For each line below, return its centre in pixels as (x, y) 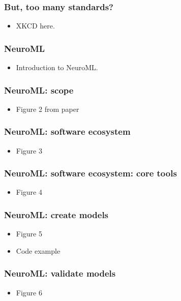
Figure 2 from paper (48, 109)
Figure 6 (29, 292)
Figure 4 (29, 192)
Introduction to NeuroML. (57, 67)
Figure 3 (29, 150)
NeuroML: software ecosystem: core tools (90, 173)
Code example (38, 250)
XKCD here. (35, 26)
